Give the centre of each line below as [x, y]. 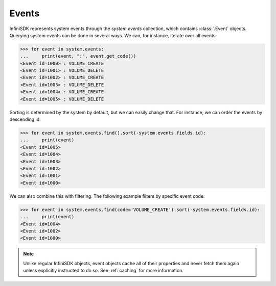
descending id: [25, 119]
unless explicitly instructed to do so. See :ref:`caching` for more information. [103, 271]
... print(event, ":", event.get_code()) [78, 56]
